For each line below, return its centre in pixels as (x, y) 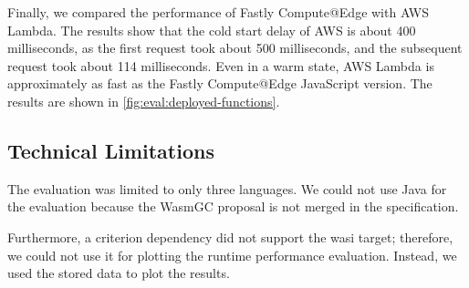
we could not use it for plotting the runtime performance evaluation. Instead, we (232, 255)
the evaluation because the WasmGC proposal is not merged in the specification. (233, 206)
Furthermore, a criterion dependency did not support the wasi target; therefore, (230, 237)
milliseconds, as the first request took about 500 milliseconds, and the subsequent (235, 48)
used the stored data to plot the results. (119, 273)
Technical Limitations (111, 150)
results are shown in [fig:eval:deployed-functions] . (144, 101)
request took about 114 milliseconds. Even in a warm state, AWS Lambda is (221, 65)
